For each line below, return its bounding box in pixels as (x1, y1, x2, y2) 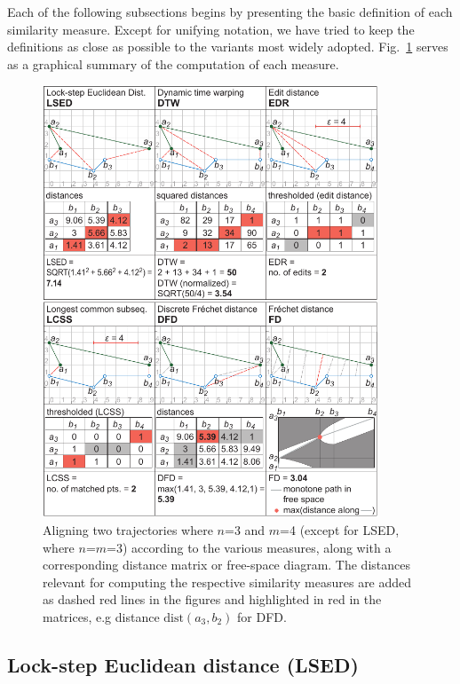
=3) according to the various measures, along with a (107, 538, 392, 556)
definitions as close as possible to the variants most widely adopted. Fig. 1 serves (7, 37, 448, 56)
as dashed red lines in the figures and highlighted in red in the (43, 590, 382, 609)
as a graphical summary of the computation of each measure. (7, 54, 339, 73)
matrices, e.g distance (43, 607, 160, 625)
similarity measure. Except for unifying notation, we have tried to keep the (7, 20, 415, 38)
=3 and (224, 520, 266, 539)
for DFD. (237, 607, 287, 625)
